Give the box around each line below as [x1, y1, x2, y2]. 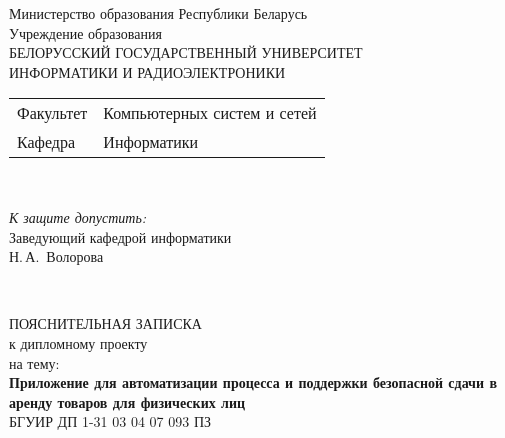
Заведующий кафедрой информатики [9, 226, 232, 247]
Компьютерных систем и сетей [103, 101, 317, 125]
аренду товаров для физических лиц [9, 391, 246, 412]
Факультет [17, 101, 88, 125]
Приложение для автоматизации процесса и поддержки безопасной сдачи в [9, 372, 497, 393]
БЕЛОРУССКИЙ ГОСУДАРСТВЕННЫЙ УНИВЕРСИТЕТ [9, 42, 363, 63]
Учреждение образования [9, 22, 162, 43]
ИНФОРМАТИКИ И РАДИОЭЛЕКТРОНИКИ [9, 61, 286, 82]
